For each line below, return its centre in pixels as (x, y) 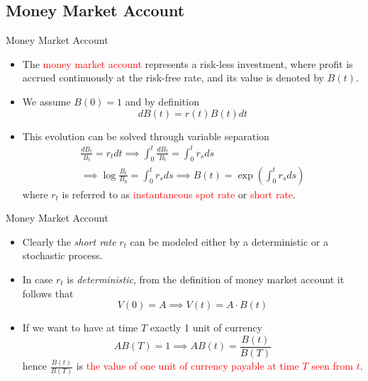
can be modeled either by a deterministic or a (229, 241)
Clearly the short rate (69, 241)
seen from (332, 366)
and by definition (162, 101)
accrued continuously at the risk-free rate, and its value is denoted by (173, 78)
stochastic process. (62, 255)
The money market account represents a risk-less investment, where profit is (188, 63)
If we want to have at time (80, 328)
